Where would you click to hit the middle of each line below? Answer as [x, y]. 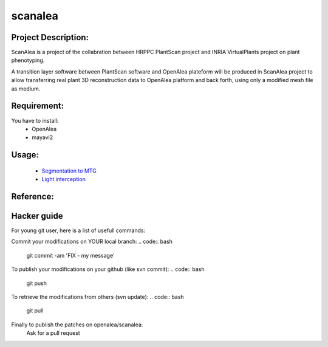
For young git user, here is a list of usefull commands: [78, 230]
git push [37, 283]
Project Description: [50, 37]
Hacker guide [37, 216]
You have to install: [35, 120]
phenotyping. [28, 60]
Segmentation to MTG [69, 171]
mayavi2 [43, 137]
